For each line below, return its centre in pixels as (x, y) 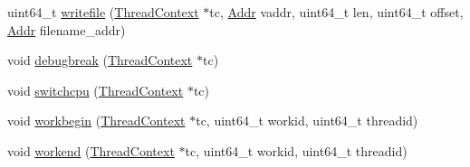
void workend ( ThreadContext (91, 150)
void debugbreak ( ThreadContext (100, 60)
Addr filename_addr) (67, 29)
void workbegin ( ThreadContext (96, 121)
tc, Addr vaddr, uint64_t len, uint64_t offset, (336, 12)
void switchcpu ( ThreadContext (96, 90)
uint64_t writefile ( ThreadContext (103, 12)
